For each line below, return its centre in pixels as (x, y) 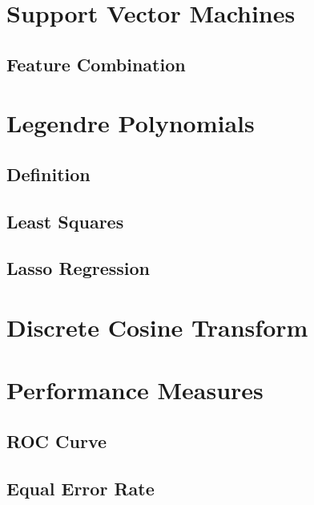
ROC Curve (57, 441)
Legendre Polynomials (131, 123)
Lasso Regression (78, 268)
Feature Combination (96, 64)
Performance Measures (135, 390)
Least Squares (65, 221)
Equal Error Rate (81, 488)
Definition (48, 174)
